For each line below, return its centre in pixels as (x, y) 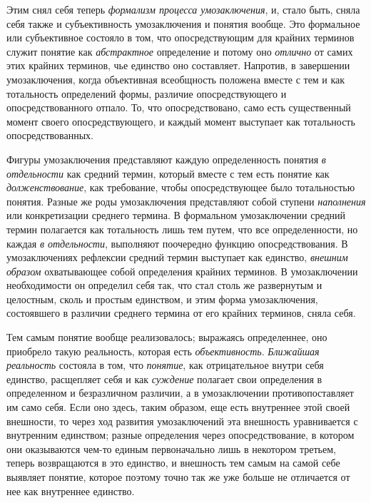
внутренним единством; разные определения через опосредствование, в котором (181, 435)
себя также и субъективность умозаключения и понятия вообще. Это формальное (183, 23)
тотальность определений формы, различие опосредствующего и (147, 93)
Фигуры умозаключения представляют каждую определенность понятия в (166, 159)
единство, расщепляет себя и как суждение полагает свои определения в (164, 378)
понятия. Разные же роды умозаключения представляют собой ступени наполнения (186, 201)
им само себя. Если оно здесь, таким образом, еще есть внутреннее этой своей (178, 407)
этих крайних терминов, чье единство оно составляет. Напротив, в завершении (178, 65)
